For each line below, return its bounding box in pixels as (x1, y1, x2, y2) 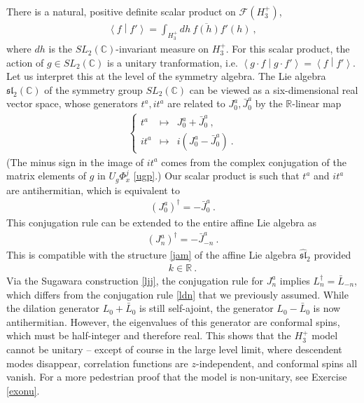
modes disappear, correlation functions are (6, 355, 188, 370)
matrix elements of (6, 168, 87, 183)
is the (48, 41, 73, 56)
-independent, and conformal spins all (195, 355, 358, 370)
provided (314, 247, 351, 262)
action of (6, 55, 44, 69)
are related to (167, 96, 225, 111)
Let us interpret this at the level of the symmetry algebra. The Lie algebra (6, 69, 326, 83)
